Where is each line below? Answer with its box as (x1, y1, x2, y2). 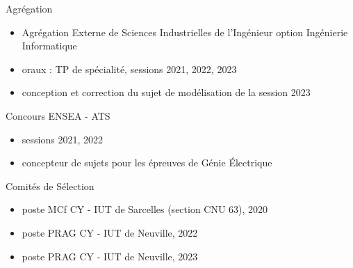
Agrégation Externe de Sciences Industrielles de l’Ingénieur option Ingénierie (22, 24, 348, 39)
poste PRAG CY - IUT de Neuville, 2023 (22, 249, 198, 263)
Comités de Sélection (6, 178, 95, 193)
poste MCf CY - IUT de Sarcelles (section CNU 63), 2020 (22, 202, 268, 216)
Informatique (22, 38, 77, 53)
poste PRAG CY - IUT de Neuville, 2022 (22, 225, 198, 239)
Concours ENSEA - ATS (6, 108, 110, 123)
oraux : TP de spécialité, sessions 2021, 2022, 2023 (22, 61, 237, 76)
